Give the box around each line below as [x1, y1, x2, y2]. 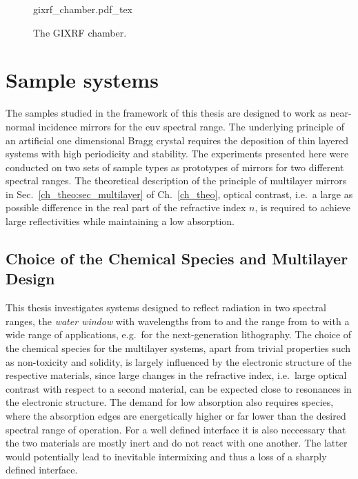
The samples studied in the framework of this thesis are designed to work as [6, 106, 327, 120]
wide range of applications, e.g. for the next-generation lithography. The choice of [6, 327, 352, 342]
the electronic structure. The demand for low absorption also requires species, [6, 395, 334, 409]
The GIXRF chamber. [33, 25, 127, 39]
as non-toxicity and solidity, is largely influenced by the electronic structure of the [6, 354, 352, 369]
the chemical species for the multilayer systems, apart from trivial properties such [6, 341, 351, 355]
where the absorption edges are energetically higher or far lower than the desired [6, 409, 346, 422]
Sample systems [6, 66, 159, 94]
